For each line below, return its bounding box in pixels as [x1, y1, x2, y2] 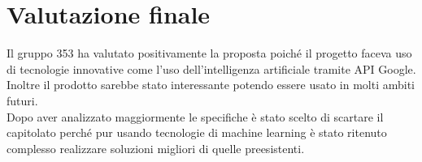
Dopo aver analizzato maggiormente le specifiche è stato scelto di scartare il [7, 108, 384, 125]
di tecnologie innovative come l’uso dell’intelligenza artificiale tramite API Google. [7, 60, 416, 77]
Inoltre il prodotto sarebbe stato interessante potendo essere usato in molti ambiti [7, 76, 415, 93]
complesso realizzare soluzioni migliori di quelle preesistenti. [7, 139, 305, 156]
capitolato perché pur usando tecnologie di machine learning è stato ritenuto [7, 124, 387, 141]
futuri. [7, 92, 38, 109]
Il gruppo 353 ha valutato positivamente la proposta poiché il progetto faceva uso [7, 45, 412, 62]
